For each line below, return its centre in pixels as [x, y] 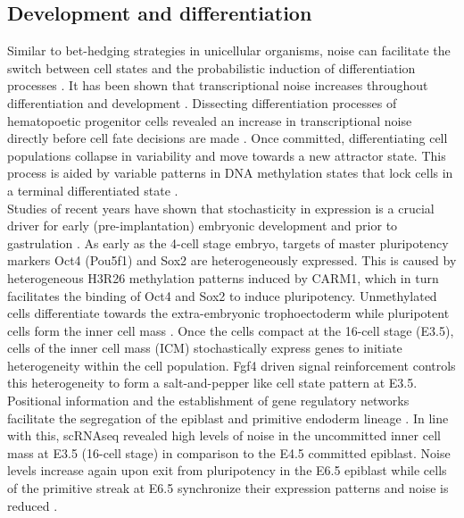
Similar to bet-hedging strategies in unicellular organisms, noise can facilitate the [229, 50]
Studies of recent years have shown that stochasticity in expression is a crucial [221, 208]
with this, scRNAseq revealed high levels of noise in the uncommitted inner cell [224, 435]
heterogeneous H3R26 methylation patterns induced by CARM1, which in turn [223, 277]
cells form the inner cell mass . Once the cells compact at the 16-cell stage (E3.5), [231, 330]
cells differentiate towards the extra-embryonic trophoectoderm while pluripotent [228, 313]
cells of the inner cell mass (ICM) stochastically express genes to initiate [205, 348]
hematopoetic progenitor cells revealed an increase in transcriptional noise [210, 120]
